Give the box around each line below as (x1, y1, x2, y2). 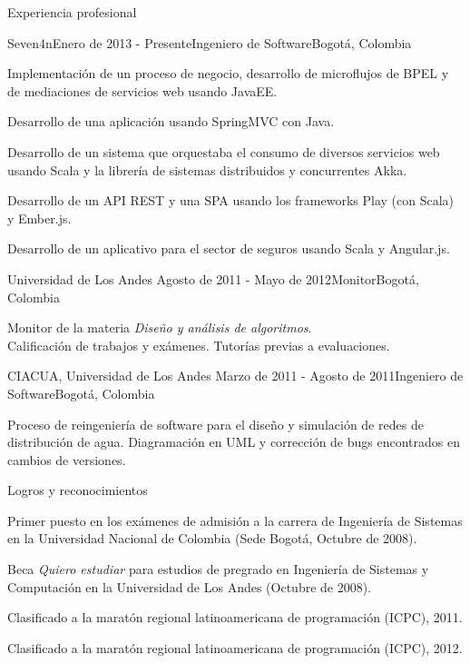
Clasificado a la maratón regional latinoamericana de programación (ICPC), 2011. (7, 608, 463, 627)
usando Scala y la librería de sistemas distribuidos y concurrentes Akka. (7, 160, 407, 179)
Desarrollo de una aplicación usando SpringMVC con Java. (7, 112, 335, 131)
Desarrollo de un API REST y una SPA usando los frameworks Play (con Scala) (7, 191, 455, 210)
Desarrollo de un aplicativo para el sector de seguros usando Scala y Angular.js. (7, 239, 450, 258)
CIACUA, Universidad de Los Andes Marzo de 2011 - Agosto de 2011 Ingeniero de (7, 366, 464, 385)
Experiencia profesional (7, 3, 137, 21)
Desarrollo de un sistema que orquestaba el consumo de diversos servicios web (7, 142, 440, 161)
